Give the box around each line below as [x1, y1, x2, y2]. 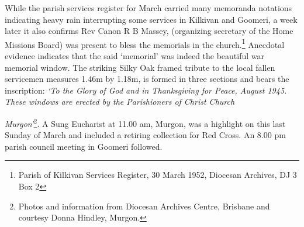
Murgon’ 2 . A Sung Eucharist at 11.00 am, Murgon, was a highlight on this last [5, 116, 286, 129]
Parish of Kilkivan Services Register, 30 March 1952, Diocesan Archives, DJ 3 [18, 168, 297, 181]
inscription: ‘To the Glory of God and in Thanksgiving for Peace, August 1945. [5, 84, 287, 96]
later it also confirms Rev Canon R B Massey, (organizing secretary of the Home [5, 25, 293, 37]
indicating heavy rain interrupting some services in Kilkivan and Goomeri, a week [5, 13, 298, 25]
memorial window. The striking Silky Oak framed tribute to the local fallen [5, 61, 275, 73]
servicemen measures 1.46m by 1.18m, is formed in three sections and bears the [5, 73, 289, 85]
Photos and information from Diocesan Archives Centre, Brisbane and [18, 200, 270, 212]
